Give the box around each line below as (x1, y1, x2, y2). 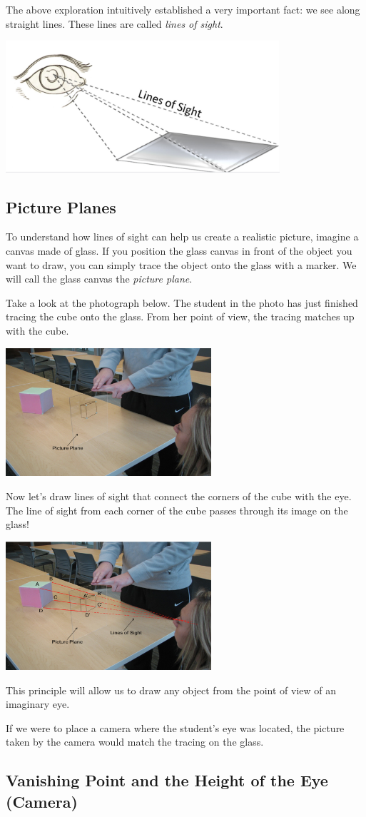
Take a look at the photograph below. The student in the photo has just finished (6, 295, 358, 310)
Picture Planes (6, 196, 116, 218)
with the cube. (6, 323, 69, 338)
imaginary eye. (6, 696, 70, 711)
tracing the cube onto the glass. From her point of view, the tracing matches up (6, 309, 355, 324)
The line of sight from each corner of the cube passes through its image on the (6, 502, 348, 517)
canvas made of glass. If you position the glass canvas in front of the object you (6, 243, 352, 258)
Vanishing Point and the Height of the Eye (6, 769, 328, 791)
